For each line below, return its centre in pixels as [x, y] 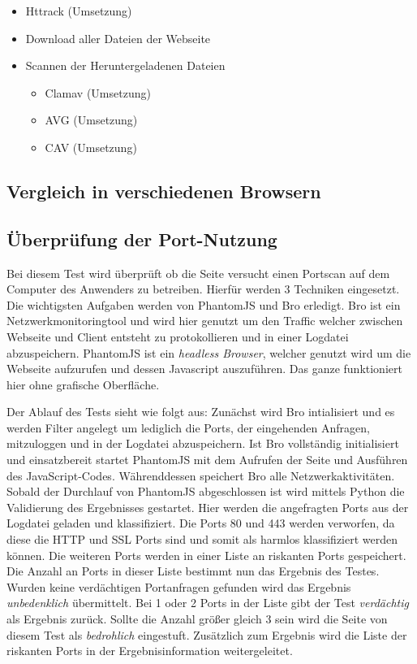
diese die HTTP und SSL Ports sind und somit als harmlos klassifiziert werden [202, 539]
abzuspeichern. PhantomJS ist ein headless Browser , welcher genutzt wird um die [209, 352]
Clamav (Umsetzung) [98, 92]
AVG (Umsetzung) [91, 120]
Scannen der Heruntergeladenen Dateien [125, 65]
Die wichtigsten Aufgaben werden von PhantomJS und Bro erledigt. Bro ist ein [204, 304]
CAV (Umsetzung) [91, 147]
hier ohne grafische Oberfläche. [83, 384]
